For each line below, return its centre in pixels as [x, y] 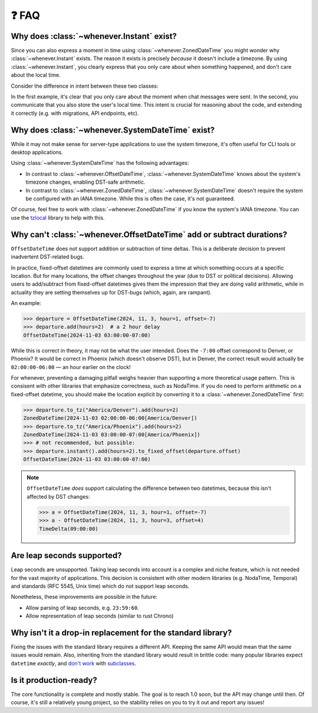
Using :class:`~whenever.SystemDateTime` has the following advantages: [100, 163]
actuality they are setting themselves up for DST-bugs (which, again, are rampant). [111, 292]
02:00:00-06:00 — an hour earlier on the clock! [71, 367]
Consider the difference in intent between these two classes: [85, 86]
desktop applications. [37, 152]
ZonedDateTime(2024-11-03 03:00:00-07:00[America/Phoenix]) [112, 435]
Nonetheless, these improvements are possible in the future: [84, 597]
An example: [26, 303]
